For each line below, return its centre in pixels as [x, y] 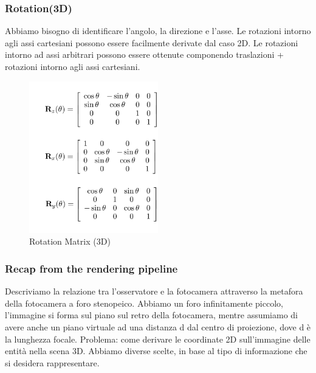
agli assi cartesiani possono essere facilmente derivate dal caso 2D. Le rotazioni [152, 42]
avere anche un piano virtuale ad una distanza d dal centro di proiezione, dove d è [158, 326]
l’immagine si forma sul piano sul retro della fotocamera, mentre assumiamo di [152, 315]
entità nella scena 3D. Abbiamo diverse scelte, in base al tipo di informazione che [156, 351]
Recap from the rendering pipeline [91, 268]
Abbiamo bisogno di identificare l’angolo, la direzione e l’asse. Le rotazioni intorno [158, 31]
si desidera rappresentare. [52, 362]
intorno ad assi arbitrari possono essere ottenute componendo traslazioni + [144, 54]
